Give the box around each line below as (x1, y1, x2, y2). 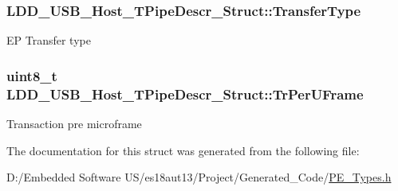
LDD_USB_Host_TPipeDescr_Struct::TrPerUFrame (6, 84, 364, 103)
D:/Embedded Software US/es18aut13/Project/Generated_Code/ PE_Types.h (6, 169, 392, 185)
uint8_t (6, 65, 57, 85)
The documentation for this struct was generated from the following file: (6, 142, 360, 158)
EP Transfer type (6, 32, 91, 49)
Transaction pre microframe (6, 115, 142, 131)
